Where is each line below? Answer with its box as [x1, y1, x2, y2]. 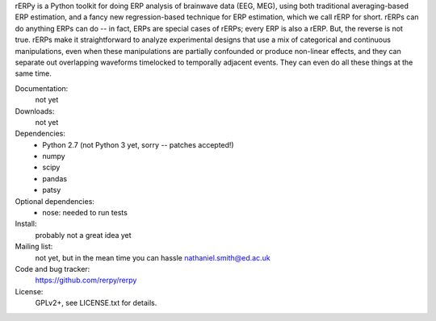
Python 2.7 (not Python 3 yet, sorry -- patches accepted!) [42, 140, 234, 149]
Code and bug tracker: [15, 264, 90, 273]
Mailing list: [15, 242, 53, 252]
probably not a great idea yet [35, 230, 132, 240]
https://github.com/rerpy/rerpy [35, 275, 137, 286]
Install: [15, 219, 37, 229]
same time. [15, 69, 52, 78]
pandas [42, 173, 68, 183]
